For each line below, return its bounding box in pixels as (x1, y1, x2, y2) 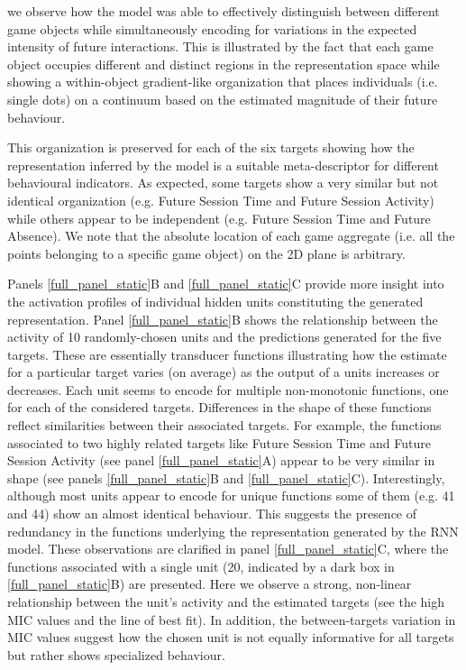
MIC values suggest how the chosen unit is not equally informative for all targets (7, 628, 454, 647)
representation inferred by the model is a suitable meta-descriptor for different (7, 155, 439, 174)
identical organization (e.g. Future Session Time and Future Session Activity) (7, 190, 434, 209)
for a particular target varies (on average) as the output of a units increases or (7, 363, 440, 381)
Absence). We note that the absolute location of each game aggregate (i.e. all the (7, 226, 455, 245)
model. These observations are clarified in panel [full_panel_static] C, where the (7, 539, 449, 558)
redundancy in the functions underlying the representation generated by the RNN (7, 521, 459, 540)
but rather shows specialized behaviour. (7, 645, 225, 664)
